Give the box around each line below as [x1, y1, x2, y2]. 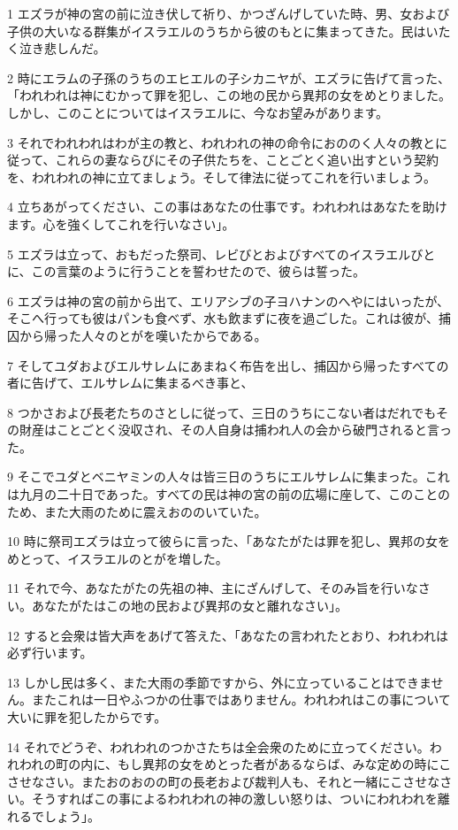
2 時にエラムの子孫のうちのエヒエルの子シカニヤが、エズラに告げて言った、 [7, 68, 450, 87]
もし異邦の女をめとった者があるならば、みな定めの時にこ [117, 755, 452, 773]
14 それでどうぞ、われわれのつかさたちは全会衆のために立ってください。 [7, 737, 430, 756]
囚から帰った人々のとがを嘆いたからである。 [7, 326, 267, 344]
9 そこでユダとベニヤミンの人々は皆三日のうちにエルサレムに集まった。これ [7, 467, 450, 486]
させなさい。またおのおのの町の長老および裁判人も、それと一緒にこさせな [7, 772, 440, 790]
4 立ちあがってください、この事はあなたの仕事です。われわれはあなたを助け [7, 197, 447, 216]
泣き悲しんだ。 [19, 39, 106, 58]
